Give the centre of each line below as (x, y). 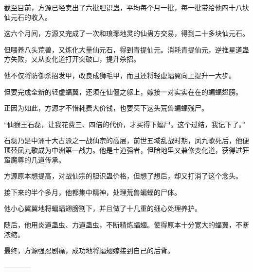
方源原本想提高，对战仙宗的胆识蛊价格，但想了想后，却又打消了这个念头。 (123, 176)
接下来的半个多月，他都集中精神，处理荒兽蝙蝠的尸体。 (92, 192)
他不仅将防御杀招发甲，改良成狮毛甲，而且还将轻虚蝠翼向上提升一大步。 (120, 75)
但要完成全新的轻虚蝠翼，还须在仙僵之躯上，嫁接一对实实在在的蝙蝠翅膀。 (123, 91)
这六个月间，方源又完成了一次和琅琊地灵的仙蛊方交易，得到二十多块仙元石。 (126, 33)
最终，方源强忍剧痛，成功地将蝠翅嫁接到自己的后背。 (89, 250)
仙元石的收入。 (28, 17)
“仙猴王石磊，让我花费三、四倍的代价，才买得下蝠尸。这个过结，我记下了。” (125, 124)
